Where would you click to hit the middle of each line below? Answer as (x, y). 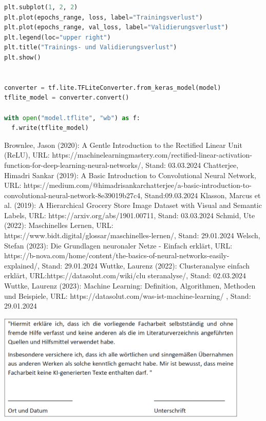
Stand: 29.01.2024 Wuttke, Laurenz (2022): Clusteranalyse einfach (146, 265)
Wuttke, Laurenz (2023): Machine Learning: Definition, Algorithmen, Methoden (130, 286)
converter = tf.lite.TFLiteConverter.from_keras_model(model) (113, 88)
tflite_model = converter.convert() (67, 98)
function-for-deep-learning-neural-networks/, (74, 165)
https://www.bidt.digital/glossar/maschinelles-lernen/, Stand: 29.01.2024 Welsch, (132, 235)
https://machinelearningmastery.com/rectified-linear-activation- (152, 155)
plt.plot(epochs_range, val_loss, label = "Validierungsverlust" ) (116, 27)
